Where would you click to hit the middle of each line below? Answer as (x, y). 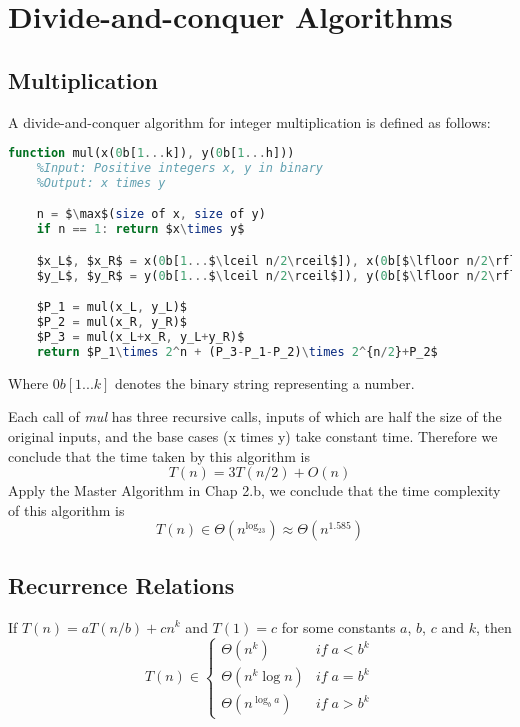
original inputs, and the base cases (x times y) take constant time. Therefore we (253, 435)
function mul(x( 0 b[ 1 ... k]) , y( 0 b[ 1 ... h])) (151, 153)
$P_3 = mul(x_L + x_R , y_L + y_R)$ (140, 337)
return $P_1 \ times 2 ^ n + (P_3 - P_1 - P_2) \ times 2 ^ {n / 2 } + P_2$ (237, 351)
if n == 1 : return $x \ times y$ (140, 229)
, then (493, 626)
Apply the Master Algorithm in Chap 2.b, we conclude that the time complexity (254, 490)
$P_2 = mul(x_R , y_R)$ (112, 322)
